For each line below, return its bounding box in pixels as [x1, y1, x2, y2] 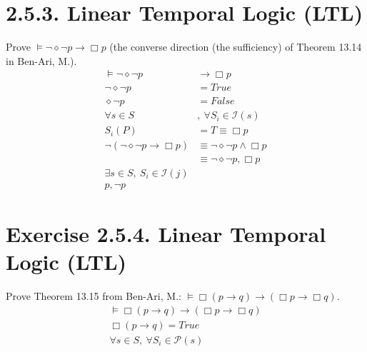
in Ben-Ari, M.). [6, 53, 77, 68]
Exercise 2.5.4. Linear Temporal [6, 218, 326, 248]
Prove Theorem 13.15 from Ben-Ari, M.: [6, 288, 181, 303]
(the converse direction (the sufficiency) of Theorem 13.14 [109, 39, 362, 54]
